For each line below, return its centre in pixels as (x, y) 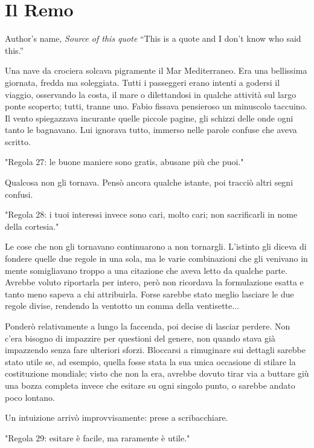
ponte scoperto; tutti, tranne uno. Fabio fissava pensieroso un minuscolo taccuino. (156, 106)
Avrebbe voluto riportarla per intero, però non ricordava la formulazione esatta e (154, 282)
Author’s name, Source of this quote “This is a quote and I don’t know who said (153, 38)
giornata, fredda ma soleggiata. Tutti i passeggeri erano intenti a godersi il (143, 82)
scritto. (18, 141)
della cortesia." (32, 226)
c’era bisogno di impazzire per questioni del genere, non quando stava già (140, 338)
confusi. (19, 194)
